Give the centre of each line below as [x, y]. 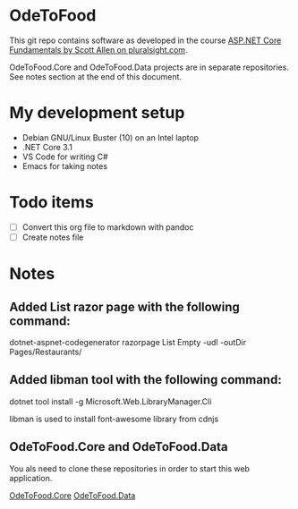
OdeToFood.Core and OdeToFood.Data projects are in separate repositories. [149, 67]
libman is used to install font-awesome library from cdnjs [114, 419]
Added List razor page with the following [124, 306]
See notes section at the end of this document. [95, 76]
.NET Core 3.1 [47, 147]
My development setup [97, 113]
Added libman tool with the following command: [145, 380]
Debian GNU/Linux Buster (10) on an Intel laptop [111, 137]
